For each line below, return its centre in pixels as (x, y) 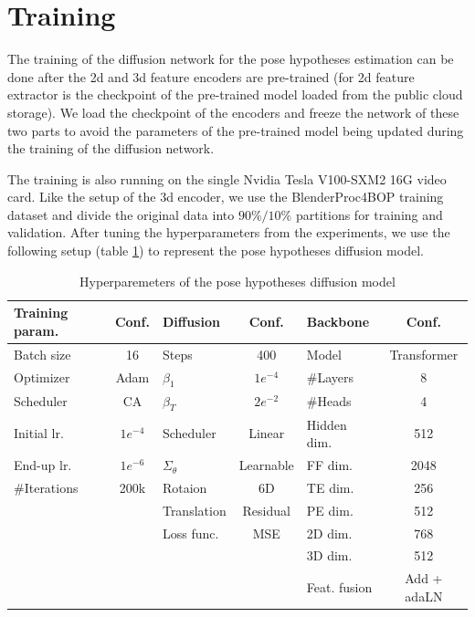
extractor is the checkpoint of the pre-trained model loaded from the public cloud (235, 94)
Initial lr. (39, 433)
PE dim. (330, 510)
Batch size (42, 354)
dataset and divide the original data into (121, 214)
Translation (194, 510)
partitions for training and (369, 214)
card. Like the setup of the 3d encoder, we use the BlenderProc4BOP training (226, 197)
